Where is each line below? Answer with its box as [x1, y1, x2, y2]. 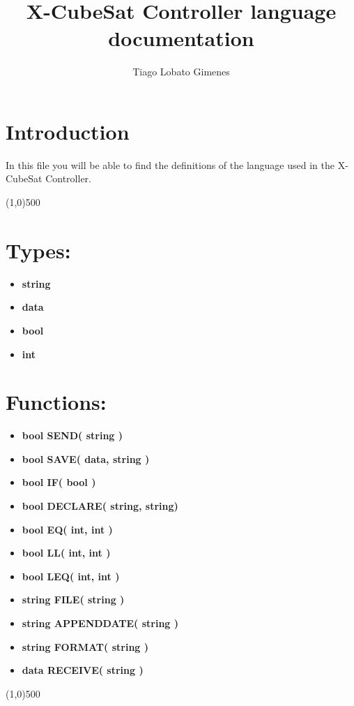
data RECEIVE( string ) [22, 663, 144, 677]
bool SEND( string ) [22, 428, 123, 443]
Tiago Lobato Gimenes [132, 64, 230, 79]
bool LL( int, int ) [22, 545, 111, 560]
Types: [6, 235, 71, 264]
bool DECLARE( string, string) [22, 499, 178, 513]
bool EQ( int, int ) [22, 522, 113, 536]
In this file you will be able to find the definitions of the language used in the [6, 157, 334, 172]
